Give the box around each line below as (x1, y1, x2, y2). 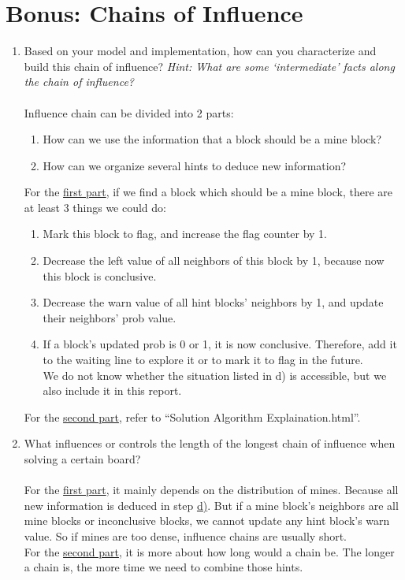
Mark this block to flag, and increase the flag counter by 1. (43, 225, 327, 242)
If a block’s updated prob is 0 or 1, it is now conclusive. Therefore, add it (43, 336, 397, 352)
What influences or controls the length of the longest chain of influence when (24, 435, 396, 452)
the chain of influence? (24, 73, 134, 90)
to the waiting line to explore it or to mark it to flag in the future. (43, 351, 363, 368)
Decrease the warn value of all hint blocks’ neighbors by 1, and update (43, 294, 384, 310)
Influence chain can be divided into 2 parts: (24, 104, 234, 121)
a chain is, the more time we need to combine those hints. (24, 559, 303, 575)
